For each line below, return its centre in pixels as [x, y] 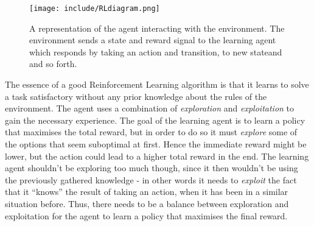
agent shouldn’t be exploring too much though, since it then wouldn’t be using [152, 168]
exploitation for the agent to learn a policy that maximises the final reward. [146, 215]
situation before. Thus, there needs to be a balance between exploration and [147, 203]
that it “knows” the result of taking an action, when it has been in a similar [147, 192]
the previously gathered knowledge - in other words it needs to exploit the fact [151, 179]
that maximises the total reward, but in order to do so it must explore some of [151, 132]
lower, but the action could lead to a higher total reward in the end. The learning [157, 156]
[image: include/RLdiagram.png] [95, 9]
